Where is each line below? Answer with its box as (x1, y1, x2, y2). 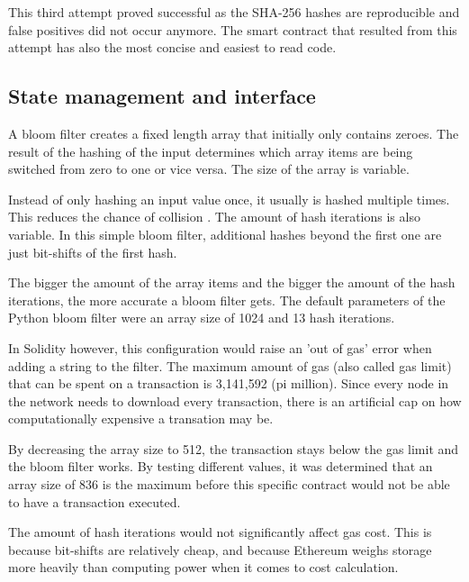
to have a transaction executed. (8, 492, 181, 511)
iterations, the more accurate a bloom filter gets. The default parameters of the (8, 290, 446, 309)
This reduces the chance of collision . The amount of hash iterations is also (8, 207, 420, 226)
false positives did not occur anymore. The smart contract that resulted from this (8, 20, 457, 39)
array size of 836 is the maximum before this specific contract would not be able (8, 475, 450, 494)
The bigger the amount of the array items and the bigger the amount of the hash (8, 273, 455, 292)
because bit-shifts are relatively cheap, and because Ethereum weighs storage (8, 540, 432, 559)
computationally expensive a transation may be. (8, 409, 274, 428)
